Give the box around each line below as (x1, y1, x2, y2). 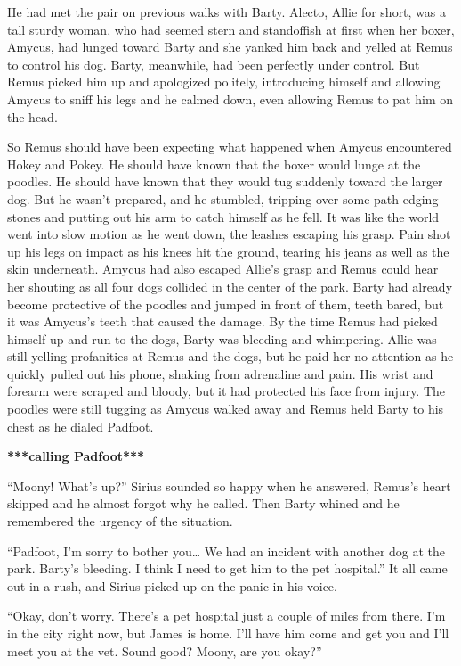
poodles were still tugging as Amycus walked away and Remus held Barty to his (7, 399, 444, 418)
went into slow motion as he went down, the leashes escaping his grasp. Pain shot (7, 225, 451, 243)
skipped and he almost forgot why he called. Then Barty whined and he (7, 494, 400, 513)
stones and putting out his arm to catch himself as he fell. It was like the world (7, 207, 440, 226)
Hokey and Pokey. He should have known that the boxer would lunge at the (7, 154, 421, 173)
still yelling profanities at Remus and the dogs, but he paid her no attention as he (7, 347, 454, 366)
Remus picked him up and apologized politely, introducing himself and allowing (7, 72, 441, 91)
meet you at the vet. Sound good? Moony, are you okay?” (7, 641, 322, 660)
